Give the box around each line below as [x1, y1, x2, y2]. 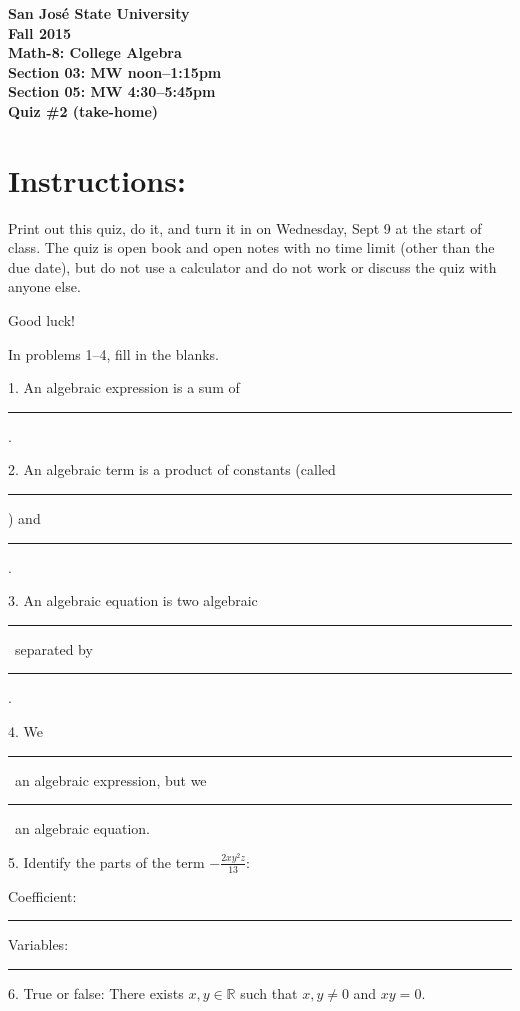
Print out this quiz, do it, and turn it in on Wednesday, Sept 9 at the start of [8, 217, 482, 238]
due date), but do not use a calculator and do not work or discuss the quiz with [8, 256, 497, 277]
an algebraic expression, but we [14, 769, 207, 790]
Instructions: [8, 159, 186, 200]
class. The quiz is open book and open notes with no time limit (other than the [8, 237, 495, 258]
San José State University [8, 3, 190, 23]
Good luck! [8, 310, 76, 331]
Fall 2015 [8, 22, 72, 43]
